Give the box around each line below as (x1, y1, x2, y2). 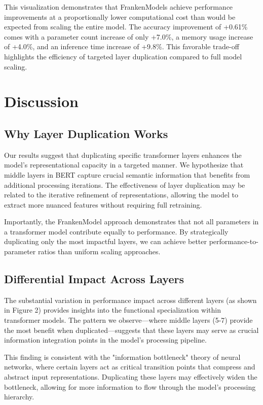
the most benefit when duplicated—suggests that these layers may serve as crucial (4, 324, 259, 335)
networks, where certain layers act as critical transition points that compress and (4, 361, 255, 372)
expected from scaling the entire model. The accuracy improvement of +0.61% (4, 21, 248, 32)
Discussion (4, 91, 79, 112)
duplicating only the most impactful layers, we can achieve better (4, 236, 207, 247)
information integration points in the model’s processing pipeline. (4, 334, 207, 345)
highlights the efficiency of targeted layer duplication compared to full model (4, 51, 242, 61)
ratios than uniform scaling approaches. (37, 246, 161, 257)
